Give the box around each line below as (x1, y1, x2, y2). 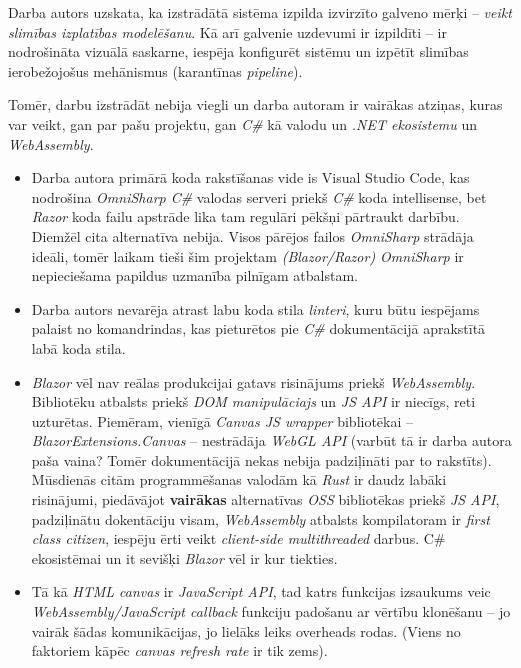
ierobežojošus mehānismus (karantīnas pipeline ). (8, 60, 303, 81)
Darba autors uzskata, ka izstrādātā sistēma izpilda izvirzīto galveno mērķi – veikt (8, 2, 512, 22)
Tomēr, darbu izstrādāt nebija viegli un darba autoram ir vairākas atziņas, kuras (8, 94, 503, 115)
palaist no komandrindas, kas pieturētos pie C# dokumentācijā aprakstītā (31, 318, 486, 339)
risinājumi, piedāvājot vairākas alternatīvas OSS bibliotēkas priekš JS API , (31, 489, 500, 510)
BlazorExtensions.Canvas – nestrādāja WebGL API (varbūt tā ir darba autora (31, 430, 512, 451)
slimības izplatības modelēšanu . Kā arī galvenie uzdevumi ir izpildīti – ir (8, 21, 447, 42)
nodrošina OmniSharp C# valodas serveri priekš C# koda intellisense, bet (31, 186, 487, 207)
